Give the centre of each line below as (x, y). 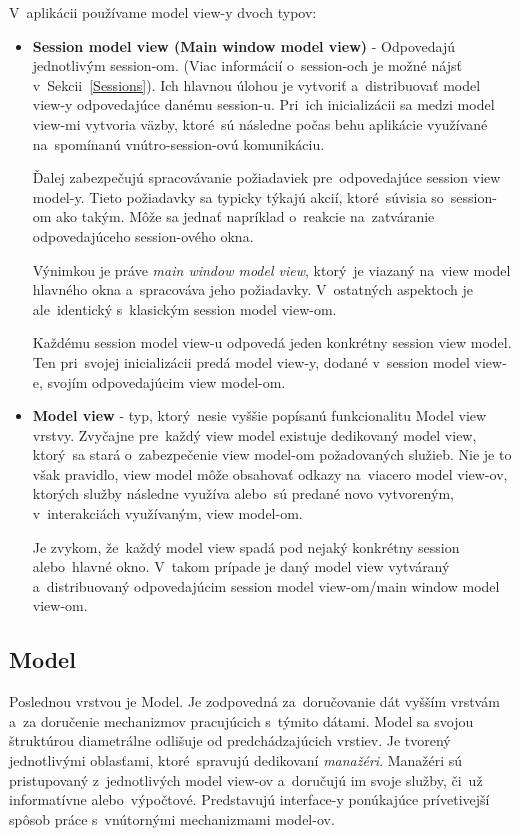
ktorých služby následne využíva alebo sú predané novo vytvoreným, (243, 493)
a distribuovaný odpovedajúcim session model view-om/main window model (266, 585)
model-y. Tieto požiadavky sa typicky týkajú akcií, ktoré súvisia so (238, 196)
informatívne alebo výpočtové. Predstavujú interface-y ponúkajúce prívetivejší (249, 799)
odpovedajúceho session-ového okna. (143, 235)
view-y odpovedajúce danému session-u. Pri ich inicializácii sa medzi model (263, 104)
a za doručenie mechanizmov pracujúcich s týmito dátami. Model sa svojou (241, 720)
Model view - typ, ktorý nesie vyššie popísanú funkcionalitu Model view (259, 415)
